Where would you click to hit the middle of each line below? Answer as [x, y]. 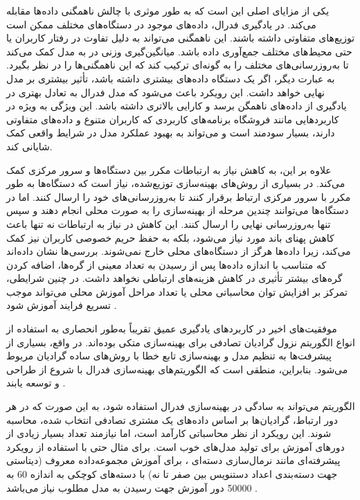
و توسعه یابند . [36, 383]
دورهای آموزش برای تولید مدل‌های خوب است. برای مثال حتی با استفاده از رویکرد [175, 446]
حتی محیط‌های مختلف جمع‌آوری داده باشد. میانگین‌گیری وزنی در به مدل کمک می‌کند [179, 51]
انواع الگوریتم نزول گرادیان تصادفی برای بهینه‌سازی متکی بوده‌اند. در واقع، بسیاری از [181, 342]
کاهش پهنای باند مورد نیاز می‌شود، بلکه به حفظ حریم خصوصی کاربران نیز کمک [170, 237]
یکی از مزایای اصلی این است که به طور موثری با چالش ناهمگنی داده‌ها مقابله [168, 10]
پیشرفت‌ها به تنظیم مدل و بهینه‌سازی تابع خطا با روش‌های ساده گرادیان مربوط [169, 356]
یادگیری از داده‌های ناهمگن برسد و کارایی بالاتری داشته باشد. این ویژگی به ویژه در [177, 106]
